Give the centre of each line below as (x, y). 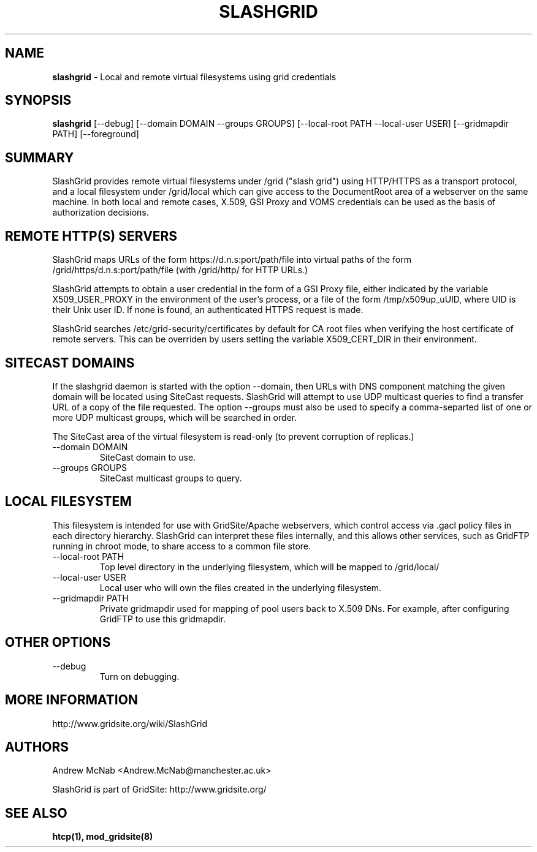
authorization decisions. (101, 213)
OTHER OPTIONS (58, 643)
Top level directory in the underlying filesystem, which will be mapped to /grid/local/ (269, 567)
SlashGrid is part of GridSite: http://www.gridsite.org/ (159, 790)
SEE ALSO (36, 813)
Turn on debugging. (139, 676)
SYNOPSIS (38, 100)
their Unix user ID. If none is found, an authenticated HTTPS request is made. (208, 310)
